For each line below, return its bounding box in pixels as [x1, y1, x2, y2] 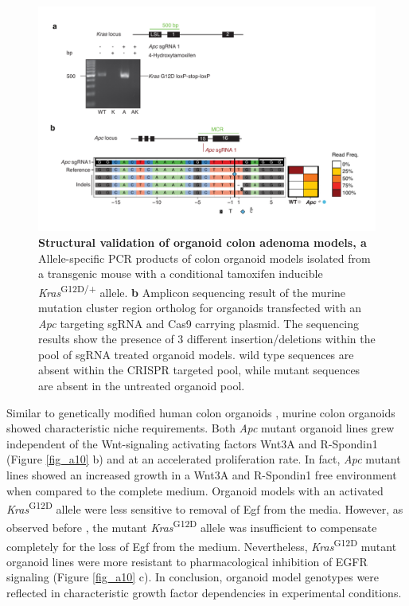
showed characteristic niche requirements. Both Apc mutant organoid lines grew [6, 420, 395, 436]
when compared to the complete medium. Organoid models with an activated [6, 482, 384, 498]
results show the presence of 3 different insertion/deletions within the [38, 330, 376, 347]
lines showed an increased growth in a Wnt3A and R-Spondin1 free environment [6, 466, 397, 483]
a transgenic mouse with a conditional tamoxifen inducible [38, 265, 323, 282]
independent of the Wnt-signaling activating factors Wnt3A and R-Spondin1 [6, 435, 378, 452]
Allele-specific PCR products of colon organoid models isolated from [38, 249, 371, 266]
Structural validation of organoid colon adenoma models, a [38, 233, 367, 250]
